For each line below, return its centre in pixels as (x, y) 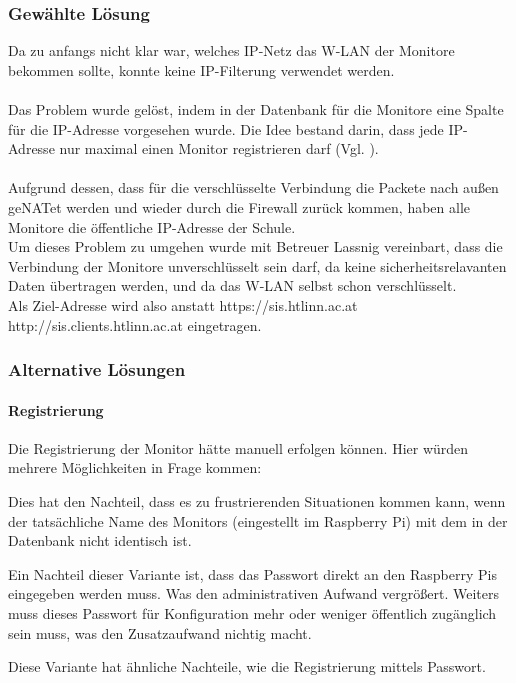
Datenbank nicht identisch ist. (100, 540)
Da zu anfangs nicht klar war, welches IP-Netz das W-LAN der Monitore (231, 50)
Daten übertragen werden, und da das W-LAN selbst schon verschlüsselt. (232, 285)
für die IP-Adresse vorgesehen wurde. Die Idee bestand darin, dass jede (226, 128)
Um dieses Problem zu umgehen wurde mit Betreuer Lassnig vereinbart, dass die (255, 246)
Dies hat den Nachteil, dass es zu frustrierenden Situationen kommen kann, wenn (257, 500)
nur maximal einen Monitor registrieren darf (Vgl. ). (219, 148)
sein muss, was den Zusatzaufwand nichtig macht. (160, 632)
